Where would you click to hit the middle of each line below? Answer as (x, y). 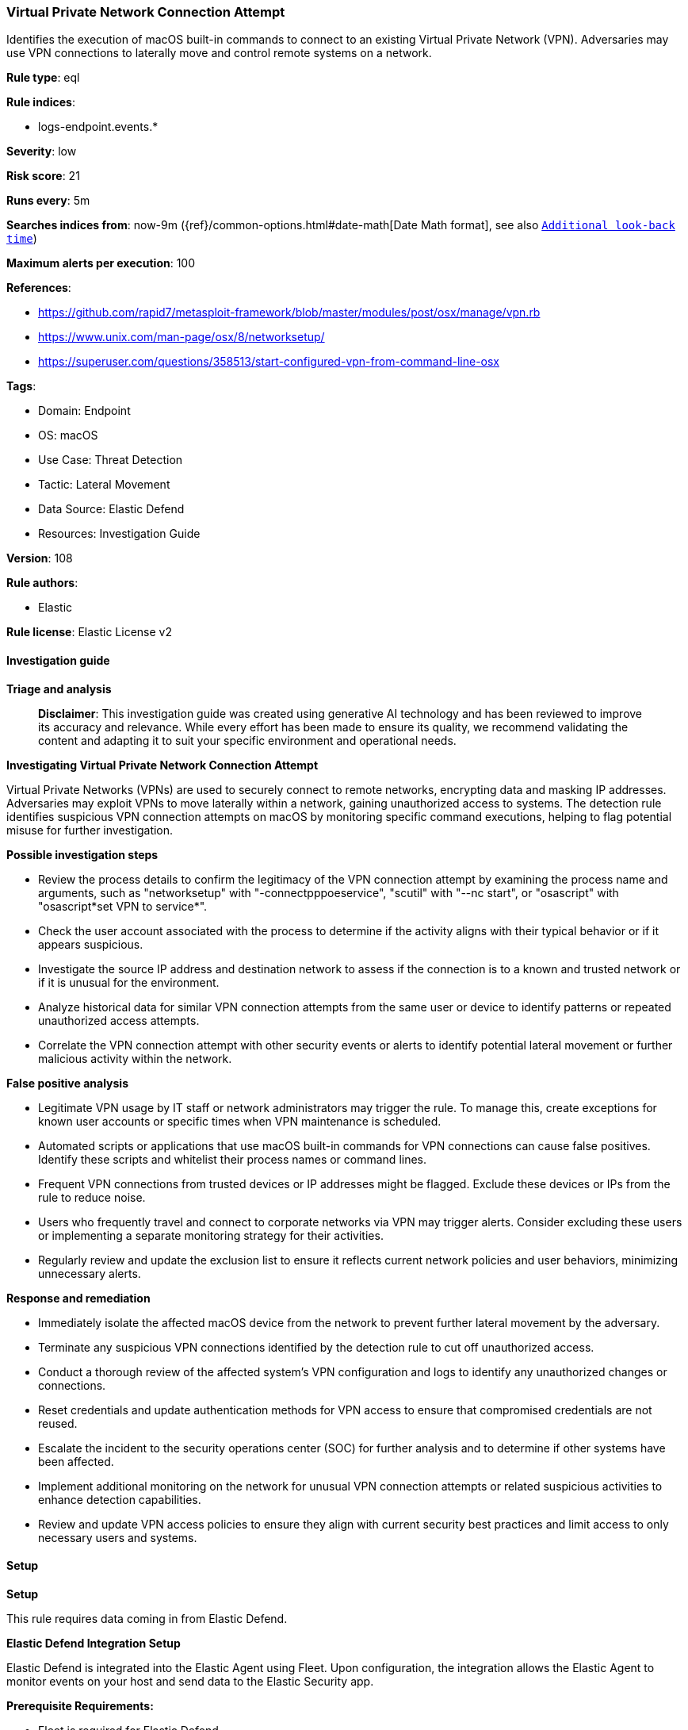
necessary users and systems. (118, 1537)
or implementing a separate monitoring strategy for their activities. (211, 1235)
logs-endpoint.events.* (98, 127)
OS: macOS (68, 435)
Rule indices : (41, 102)
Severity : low (42, 152)
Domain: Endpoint (84, 411)
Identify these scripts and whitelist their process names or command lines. (233, 1159)
